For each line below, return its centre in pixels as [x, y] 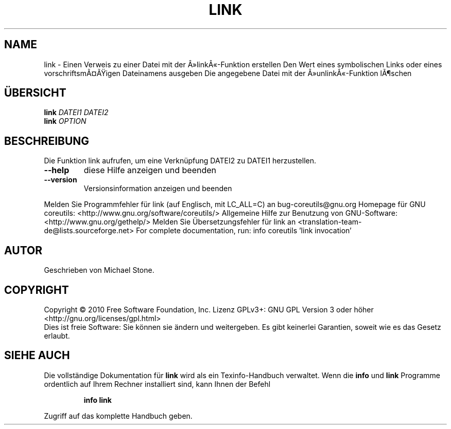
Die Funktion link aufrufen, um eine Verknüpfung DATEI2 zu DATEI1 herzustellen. [180, 161]
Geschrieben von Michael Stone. [99, 270]
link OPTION [65, 121]
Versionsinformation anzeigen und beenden [158, 189]
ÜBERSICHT [35, 93]
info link [98, 400]
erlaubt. [57, 335]
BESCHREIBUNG [47, 141]
